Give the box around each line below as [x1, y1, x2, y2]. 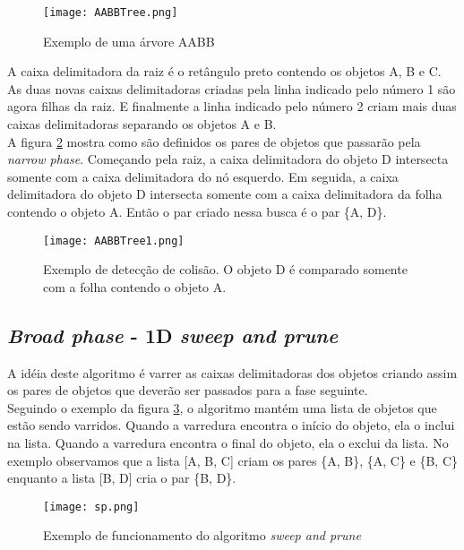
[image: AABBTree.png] [43, 6, 178, 19]
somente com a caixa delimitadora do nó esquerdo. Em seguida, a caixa [7, 167, 399, 185]
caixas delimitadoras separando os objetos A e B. [7, 115, 277, 133]
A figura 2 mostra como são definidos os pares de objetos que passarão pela [7, 132, 421, 150]
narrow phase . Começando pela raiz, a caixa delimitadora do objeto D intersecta [7, 150, 449, 168]
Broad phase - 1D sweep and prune [7, 321, 339, 348]
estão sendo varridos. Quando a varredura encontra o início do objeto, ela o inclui [7, 416, 455, 434]
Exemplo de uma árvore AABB [43, 31, 215, 50]
